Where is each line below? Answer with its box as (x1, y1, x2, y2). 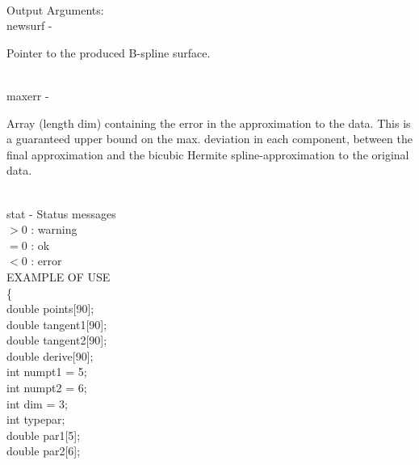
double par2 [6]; (6, 442, 81, 459)
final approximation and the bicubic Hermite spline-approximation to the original (6, 146, 409, 163)
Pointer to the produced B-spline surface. (6, 44, 211, 61)
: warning (31, 221, 78, 238)
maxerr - (6, 87, 49, 104)
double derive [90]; (6, 347, 94, 364)
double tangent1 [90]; (6, 315, 107, 332)
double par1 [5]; (6, 426, 81, 443)
